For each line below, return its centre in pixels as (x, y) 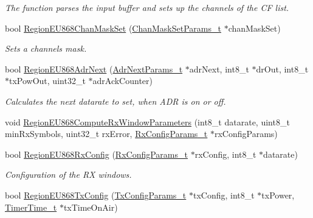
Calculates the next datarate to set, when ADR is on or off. (115, 101)
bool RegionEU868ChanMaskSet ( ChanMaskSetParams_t (113, 28)
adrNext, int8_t (219, 69)
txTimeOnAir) (91, 207)
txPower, (278, 195)
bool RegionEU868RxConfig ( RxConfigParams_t (96, 154)
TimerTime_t (31, 207)
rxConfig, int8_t (225, 154)
